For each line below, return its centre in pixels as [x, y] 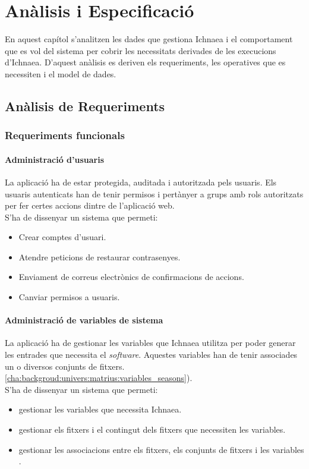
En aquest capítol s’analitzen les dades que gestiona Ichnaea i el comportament [149, 39]
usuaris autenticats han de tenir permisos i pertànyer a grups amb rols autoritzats [154, 193]
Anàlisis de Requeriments [85, 106]
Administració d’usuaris [55, 159]
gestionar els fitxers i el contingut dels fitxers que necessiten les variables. [152, 429]
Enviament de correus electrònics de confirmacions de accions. [131, 277]
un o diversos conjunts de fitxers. [65, 366]
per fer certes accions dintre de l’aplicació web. [90, 205]
